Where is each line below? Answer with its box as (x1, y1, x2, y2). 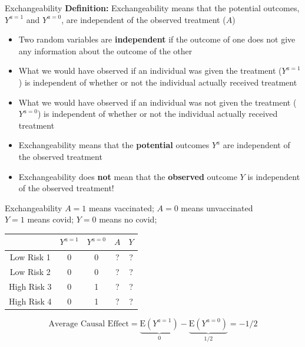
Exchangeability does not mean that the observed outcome (18, 170, 237, 182)
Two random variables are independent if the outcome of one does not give (18, 33, 296, 45)
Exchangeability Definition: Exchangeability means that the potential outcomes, (5, 2, 300, 14)
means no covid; (99, 213, 157, 225)
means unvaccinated (181, 201, 253, 214)
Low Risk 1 (9, 251, 51, 263)
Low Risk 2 (9, 266, 51, 278)
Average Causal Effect (48, 319, 129, 328)
